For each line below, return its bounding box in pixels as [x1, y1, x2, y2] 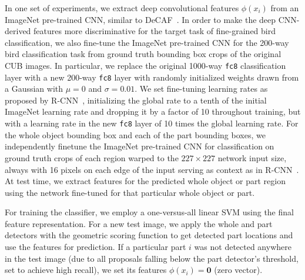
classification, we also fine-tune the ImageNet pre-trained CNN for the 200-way [5, 36, 289, 48]
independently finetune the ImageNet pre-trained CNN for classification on [5, 140, 274, 152]
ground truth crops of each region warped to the [5, 151, 179, 164]
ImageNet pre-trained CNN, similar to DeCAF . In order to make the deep [5, 13, 276, 25]
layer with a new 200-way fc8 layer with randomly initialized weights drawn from [5, 71, 299, 83]
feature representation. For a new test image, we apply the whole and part [5, 217, 273, 229]
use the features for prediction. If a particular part [5, 241, 186, 253]
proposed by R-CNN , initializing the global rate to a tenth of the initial [5, 94, 267, 106]
